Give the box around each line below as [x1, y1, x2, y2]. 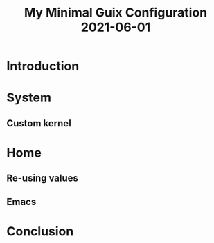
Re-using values [6, 173, 79, 184]
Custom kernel [6, 117, 72, 129]
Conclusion [6, 223, 74, 239]
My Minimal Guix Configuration [24, 5, 208, 21]
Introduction [6, 59, 80, 74]
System [6, 90, 52, 106]
